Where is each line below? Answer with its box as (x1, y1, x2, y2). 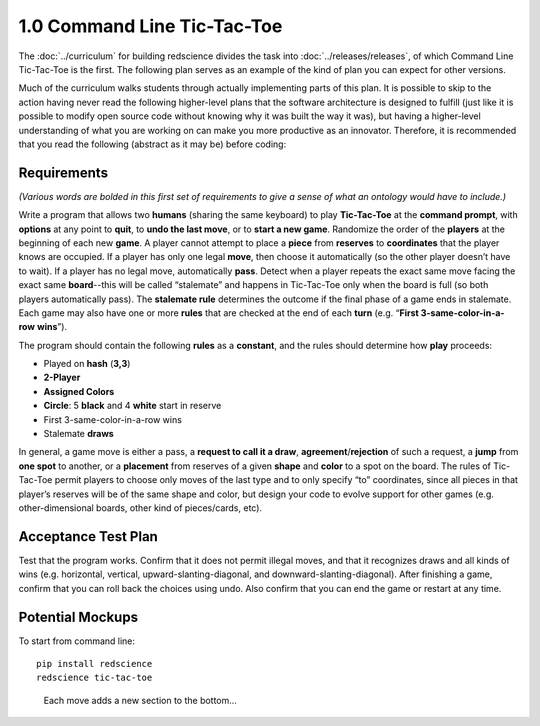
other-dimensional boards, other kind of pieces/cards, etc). (18, 502, 263, 514)
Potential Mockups (18, 608, 139, 625)
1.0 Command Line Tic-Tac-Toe (18, 15, 283, 37)
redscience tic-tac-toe (36, 672, 153, 684)
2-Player (43, 371, 81, 384)
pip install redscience (36, 658, 153, 669)
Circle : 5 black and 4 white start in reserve (43, 400, 222, 412)
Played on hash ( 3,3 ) (43, 358, 131, 370)
